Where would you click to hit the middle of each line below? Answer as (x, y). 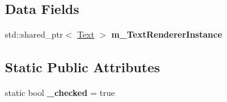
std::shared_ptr (34, 34)
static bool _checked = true (60, 92)
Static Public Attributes (82, 67)
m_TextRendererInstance (166, 34)
